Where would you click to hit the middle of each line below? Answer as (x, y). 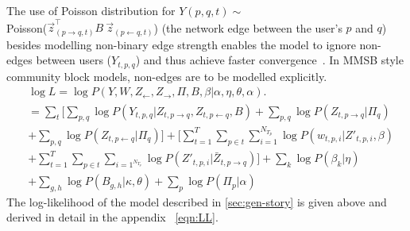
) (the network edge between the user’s (248, 27)
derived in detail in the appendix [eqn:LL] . (112, 217)
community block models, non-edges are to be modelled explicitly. (167, 76)
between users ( (74, 60)
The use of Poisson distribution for (91, 10)
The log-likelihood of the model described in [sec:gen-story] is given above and (197, 201)
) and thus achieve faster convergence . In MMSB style (269, 60)
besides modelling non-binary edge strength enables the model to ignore (181, 44)
